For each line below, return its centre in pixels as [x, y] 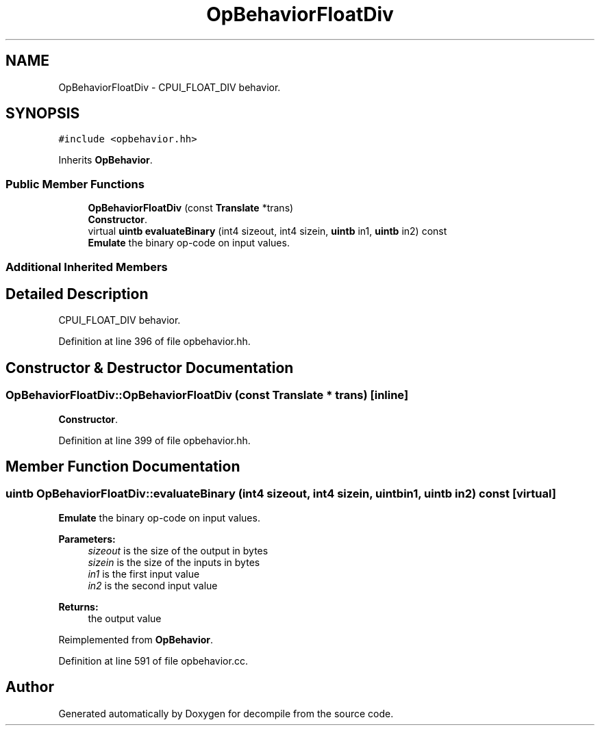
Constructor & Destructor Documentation [150, 368]
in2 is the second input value [153, 585]
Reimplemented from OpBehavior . [136, 639]
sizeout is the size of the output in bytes [178, 550]
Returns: [78, 606]
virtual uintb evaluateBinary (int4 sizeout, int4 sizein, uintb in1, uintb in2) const [267, 231]
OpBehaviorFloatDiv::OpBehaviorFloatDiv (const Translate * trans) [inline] [207, 395]
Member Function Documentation [123, 467]
